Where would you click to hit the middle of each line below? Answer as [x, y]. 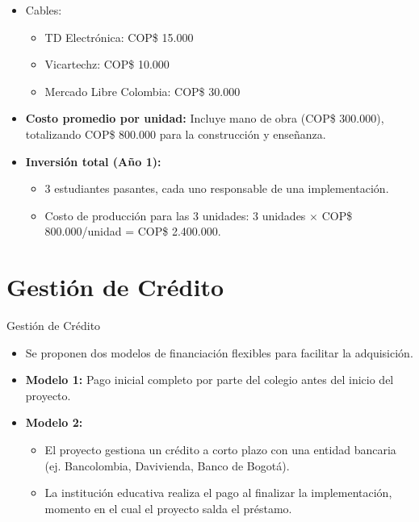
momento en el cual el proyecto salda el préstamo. [168, 508]
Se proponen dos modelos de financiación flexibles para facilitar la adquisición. [219, 352]
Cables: [44, 10]
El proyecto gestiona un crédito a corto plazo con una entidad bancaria [220, 450]
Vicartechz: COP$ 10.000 [107, 64]
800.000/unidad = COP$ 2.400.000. [133, 231]
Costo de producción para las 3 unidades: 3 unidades [175, 215]
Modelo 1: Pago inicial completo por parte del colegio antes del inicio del [209, 380]
